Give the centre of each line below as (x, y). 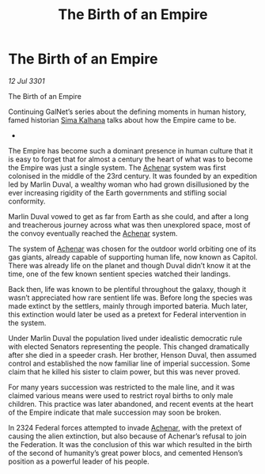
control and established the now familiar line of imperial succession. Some (129, 363)
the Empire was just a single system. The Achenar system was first (117, 167)
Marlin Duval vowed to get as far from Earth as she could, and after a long (129, 216)
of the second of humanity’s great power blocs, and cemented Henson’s (126, 453)
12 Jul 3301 (26, 81)
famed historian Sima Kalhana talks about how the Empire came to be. (122, 119)
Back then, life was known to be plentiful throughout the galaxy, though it (127, 289)
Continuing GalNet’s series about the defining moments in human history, (127, 112)
